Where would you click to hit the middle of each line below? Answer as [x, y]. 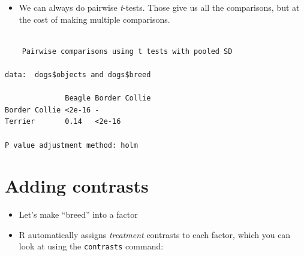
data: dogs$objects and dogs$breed [78, 74]
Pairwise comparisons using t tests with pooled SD [127, 51]
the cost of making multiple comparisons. [94, 19]
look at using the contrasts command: [91, 246]
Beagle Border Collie [108, 98]
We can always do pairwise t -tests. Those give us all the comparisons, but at [159, 7]
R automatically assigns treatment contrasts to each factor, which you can [155, 234]
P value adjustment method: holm [71, 145]
